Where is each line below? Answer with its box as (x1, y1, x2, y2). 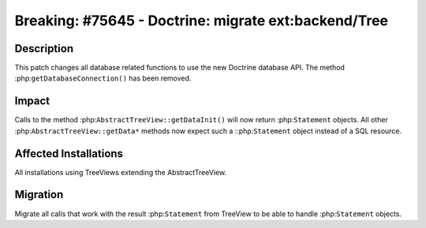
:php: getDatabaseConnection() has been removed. (14, 73, 192, 83)
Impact (14, 95, 50, 108)
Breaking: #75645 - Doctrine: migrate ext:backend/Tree (14, 12, 389, 29)
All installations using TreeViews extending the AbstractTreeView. (14, 167, 227, 177)
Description (14, 42, 74, 55)
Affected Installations (14, 147, 124, 160)
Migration (14, 188, 64, 201)
